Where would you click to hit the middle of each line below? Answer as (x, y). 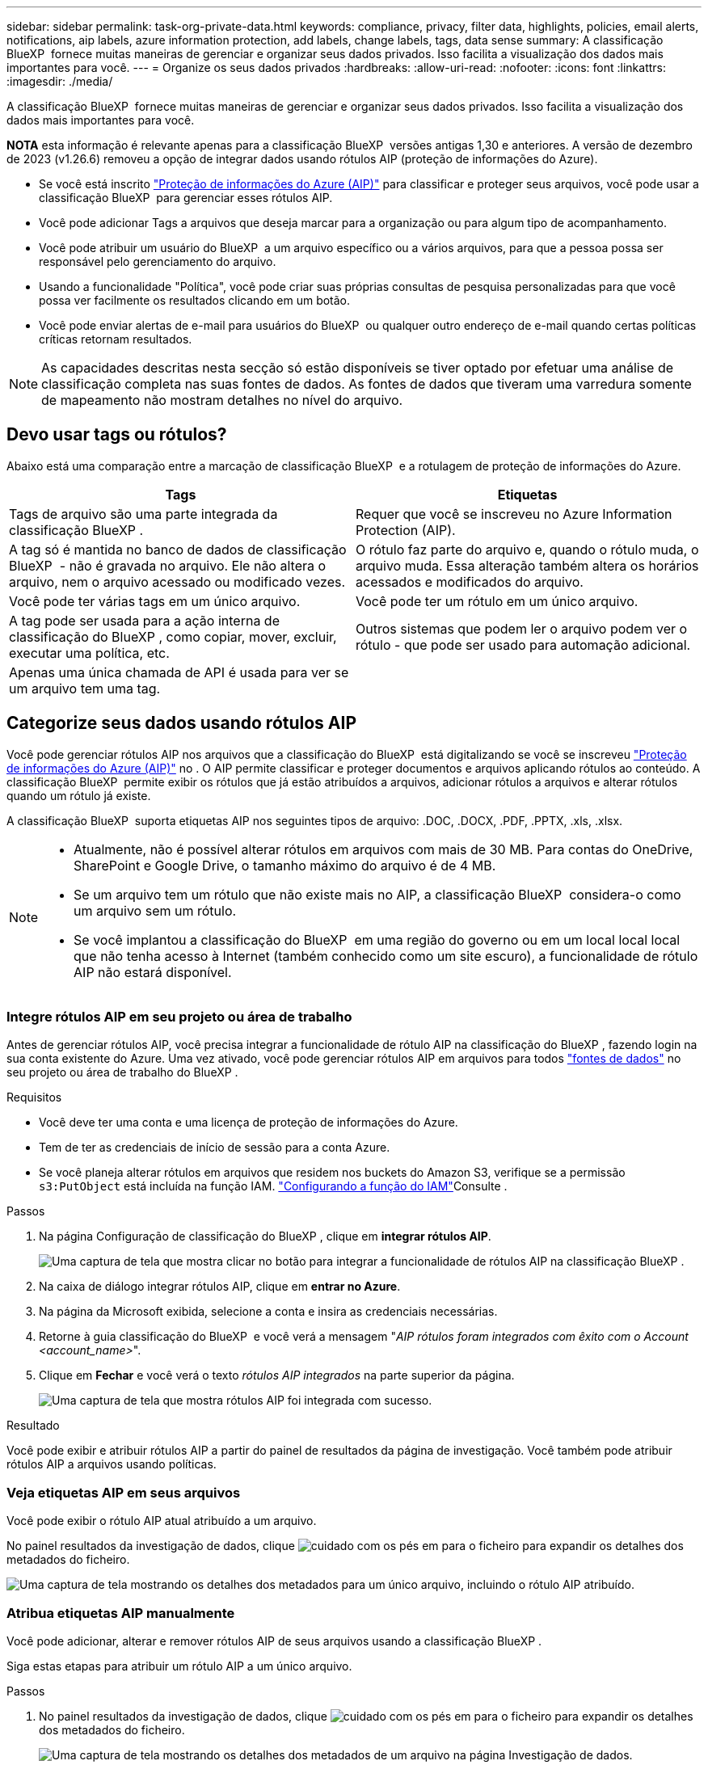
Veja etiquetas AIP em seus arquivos (124, 1492)
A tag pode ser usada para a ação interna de (144, 620)
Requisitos (34, 1097)
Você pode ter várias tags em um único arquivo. (155, 601)
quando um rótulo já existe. (79, 795)
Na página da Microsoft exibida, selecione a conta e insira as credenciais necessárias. (268, 1312)
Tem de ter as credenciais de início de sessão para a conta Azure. (215, 1148)
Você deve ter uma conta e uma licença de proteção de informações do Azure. (249, 1123)
